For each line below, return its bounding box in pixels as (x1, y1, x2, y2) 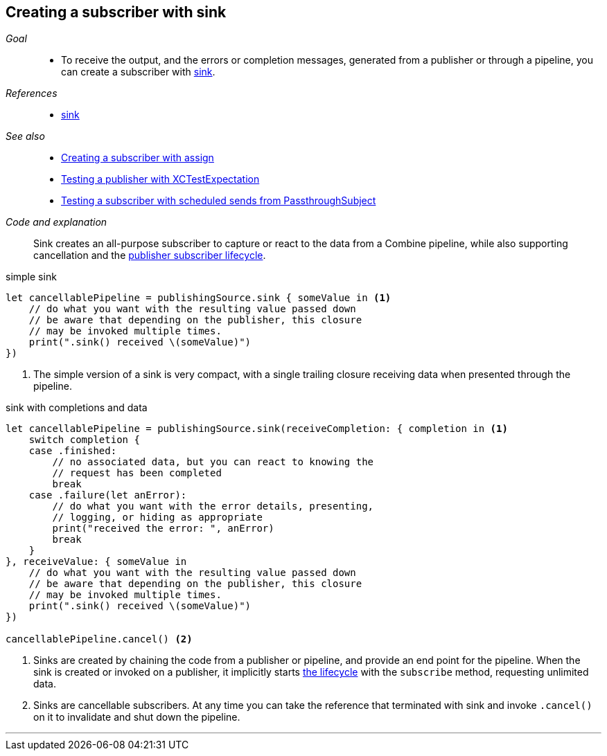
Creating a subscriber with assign (61, 152, 214, 164)
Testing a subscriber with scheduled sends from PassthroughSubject (61, 195, 376, 207)
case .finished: (28, 445, 117, 457)
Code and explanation (6, 216, 107, 228)
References (6, 87, 58, 100)
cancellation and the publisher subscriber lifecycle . (33, 249, 266, 262)
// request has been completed (52, 467, 222, 479)
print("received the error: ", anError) (52, 523, 274, 534)
